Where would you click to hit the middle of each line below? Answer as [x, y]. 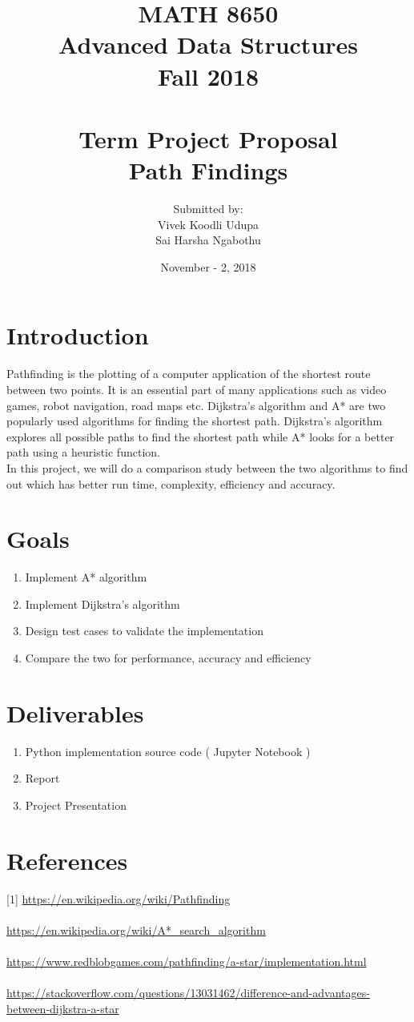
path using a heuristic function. [83, 452]
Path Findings [208, 170]
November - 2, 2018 [208, 266]
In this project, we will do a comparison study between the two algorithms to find [207, 467]
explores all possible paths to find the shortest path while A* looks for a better [201, 436]
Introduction [78, 335]
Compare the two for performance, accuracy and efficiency [168, 658]
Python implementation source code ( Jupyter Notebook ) [168, 751]
